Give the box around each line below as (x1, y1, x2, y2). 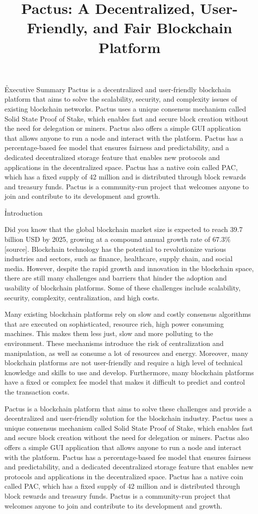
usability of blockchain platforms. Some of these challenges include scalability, (4, 283, 241, 293)
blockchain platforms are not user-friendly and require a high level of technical (4, 357, 243, 368)
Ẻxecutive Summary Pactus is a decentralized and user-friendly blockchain (4, 84, 231, 94)
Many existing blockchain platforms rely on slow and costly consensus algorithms (4, 309, 251, 319)
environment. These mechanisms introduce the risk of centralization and (4, 338, 224, 348)
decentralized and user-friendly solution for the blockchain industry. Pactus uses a (4, 413, 254, 423)
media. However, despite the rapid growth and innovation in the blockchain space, (4, 263, 254, 273)
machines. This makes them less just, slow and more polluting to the (4, 328, 213, 339)
